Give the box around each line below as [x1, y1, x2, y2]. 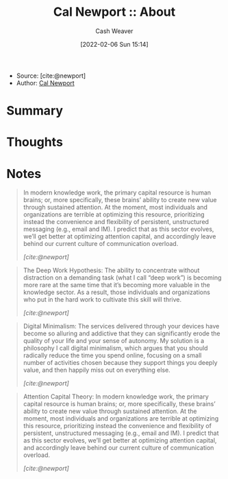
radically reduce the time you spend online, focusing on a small [23, 351, 202, 359]
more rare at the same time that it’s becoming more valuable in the [23, 281, 210, 289]
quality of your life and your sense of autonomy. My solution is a [23, 337, 205, 345]
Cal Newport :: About [53, 4, 176, 20]
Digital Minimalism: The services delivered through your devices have [23, 322, 220, 331]
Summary [6, 103, 63, 119]
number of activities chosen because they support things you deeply [23, 359, 218, 367]
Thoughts [6, 135, 63, 150]
